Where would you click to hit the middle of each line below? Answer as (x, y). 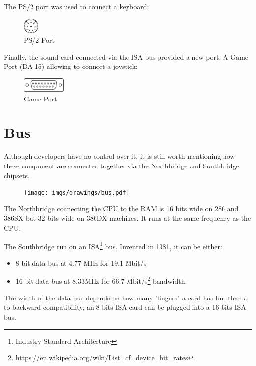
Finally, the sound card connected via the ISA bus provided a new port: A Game (126, 56)
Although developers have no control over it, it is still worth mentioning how (120, 156)
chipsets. (17, 175)
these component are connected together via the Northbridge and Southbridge (122, 166)
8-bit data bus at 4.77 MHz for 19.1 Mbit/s (81, 262)
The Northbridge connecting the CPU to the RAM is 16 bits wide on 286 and (121, 208)
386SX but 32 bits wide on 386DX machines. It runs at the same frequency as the (128, 218)
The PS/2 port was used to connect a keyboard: (77, 6)
